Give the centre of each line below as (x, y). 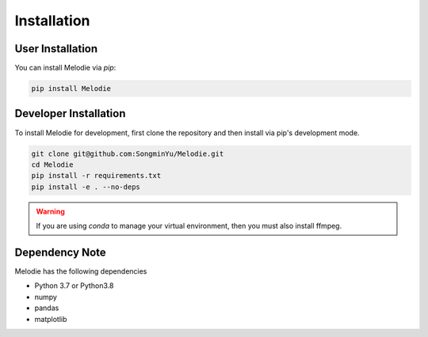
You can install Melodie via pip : (65, 68)
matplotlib (51, 319)
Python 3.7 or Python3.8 (74, 286)
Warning (50, 211)
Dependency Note (60, 252)
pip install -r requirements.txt (96, 176)
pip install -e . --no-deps (86, 187)
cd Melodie (52, 165)
